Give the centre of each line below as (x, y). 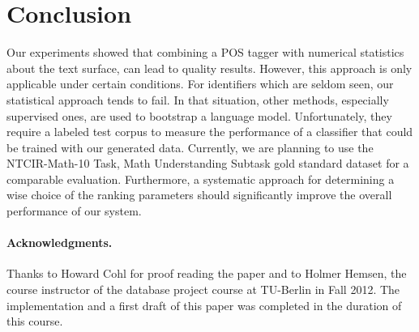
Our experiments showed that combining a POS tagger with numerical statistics (205, 52)
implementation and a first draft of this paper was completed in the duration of (204, 305)
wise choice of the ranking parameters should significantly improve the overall (199, 195)
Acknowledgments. (60, 243)
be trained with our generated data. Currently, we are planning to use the (190, 147)
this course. (35, 321)
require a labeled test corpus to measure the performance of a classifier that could (210, 132)
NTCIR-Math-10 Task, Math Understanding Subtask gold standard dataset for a (208, 163)
